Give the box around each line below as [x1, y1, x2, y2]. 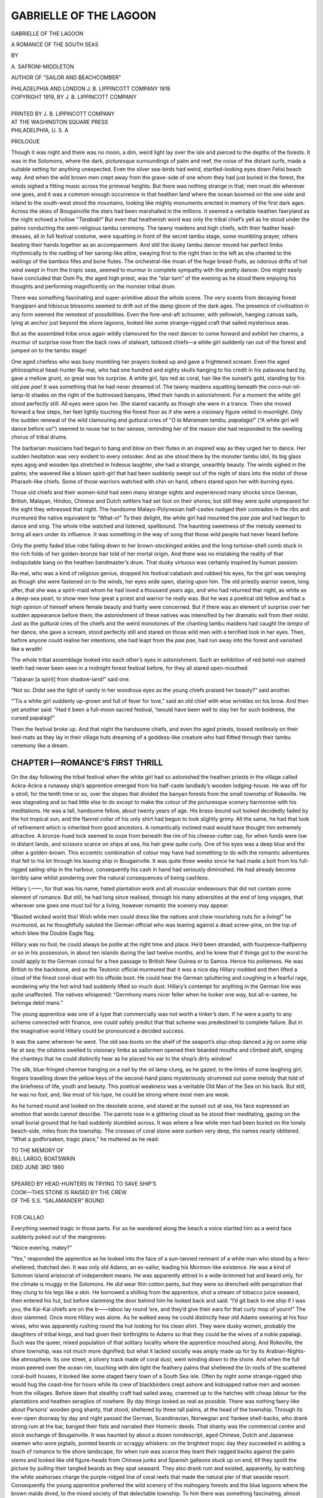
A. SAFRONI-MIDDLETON [11, 63, 74, 70]
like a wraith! [11, 645, 42, 653]
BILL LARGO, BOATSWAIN [11, 1155, 75, 1162]
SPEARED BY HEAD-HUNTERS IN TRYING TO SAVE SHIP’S [11, 1180, 157, 1188]
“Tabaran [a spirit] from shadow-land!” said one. [11, 675, 130, 682]
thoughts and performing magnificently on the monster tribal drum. [11, 283, 176, 290]
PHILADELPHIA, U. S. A [11, 126, 69, 134]
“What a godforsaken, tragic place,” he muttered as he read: [11, 1135, 160, 1143]
